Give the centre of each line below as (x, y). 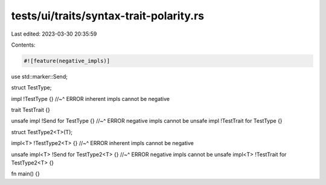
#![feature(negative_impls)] (67, 61)
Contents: (23, 45)
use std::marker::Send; (39, 76)
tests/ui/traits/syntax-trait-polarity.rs (108, 16)
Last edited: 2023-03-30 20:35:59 (54, 34)
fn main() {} (26, 174)
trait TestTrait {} (31, 110)
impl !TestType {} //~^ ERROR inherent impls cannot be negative (91, 99)
